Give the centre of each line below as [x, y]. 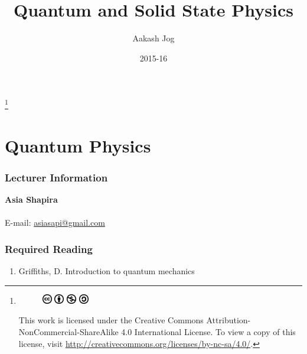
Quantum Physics [78, 145]
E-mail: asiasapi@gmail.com [55, 223]
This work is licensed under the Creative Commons [111, 320]
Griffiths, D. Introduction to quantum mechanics [107, 271]
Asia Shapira [31, 199]
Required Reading [49, 249]
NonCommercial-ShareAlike [68, 331]
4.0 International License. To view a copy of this [208, 331]
